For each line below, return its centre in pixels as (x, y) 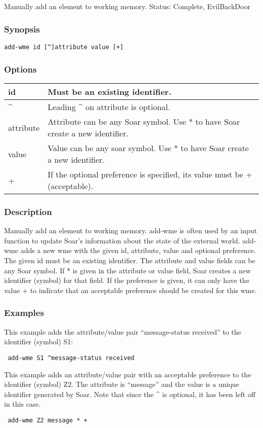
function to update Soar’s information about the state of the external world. (122, 240)
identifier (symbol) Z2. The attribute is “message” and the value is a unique (122, 384)
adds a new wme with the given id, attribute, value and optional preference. (138, 250)
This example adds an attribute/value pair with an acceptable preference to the (128, 374)
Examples (24, 313)
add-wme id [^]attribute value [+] (64, 47)
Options (20, 69)
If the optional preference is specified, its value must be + (150, 174)
